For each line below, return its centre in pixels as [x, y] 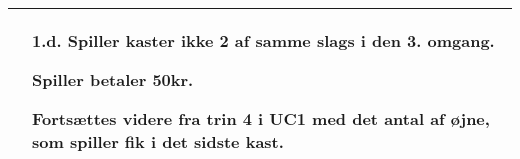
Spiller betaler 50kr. [113, 79]
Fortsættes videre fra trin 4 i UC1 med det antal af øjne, [261, 118]
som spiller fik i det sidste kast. [158, 141]
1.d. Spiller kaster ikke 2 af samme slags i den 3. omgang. [263, 40]
